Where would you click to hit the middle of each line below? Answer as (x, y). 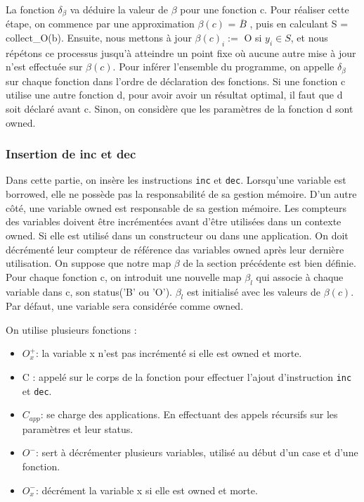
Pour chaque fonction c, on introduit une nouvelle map (124, 276)
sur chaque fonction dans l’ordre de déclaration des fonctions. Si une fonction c (176, 81)
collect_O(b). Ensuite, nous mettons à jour (99, 38)
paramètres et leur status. (78, 428)
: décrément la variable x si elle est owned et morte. (147, 490)
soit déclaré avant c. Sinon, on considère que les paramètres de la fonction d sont (180, 109)
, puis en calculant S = (299, 24)
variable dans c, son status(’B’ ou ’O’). (89, 291)
